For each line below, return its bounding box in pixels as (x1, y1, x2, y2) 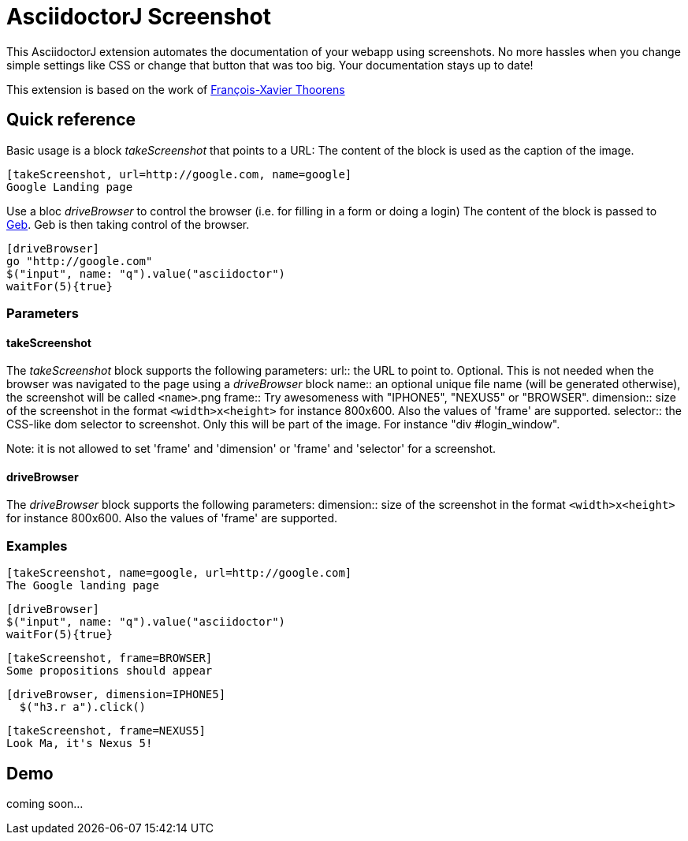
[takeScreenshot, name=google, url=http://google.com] (6, 566, 352, 580)
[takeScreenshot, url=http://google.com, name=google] (6, 167, 352, 181)
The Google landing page (6, 579, 159, 592)
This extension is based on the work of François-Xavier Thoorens (6, 82, 345, 96)
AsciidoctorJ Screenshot (6, 3, 272, 30)
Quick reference (6, 110, 136, 130)
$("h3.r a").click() (19, 701, 147, 714)
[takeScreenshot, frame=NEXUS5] (6, 724, 206, 738)
